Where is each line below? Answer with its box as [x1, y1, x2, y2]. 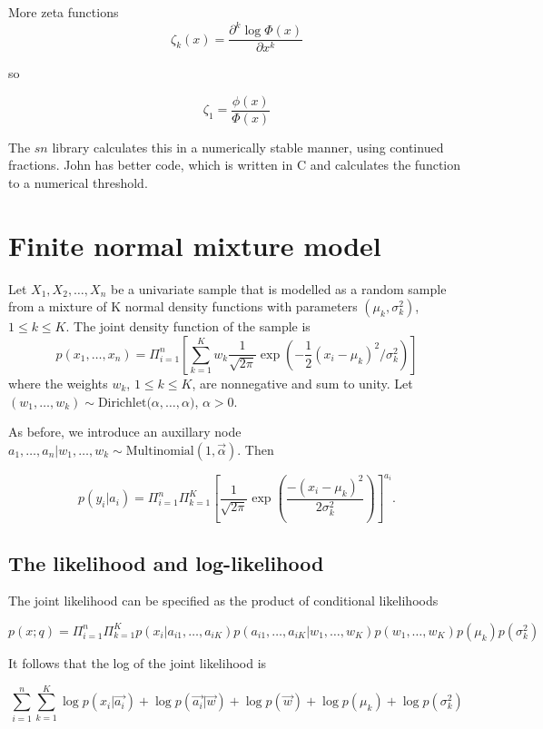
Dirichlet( [97, 396, 152, 409]
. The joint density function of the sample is [65, 317, 311, 336]
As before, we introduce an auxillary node [8, 422, 242, 441]
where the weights [8, 373, 108, 392]
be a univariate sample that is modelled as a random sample [110, 279, 447, 298]
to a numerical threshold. [8, 173, 148, 192]
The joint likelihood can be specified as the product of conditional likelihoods [8, 591, 439, 610]
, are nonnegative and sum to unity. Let [192, 373, 413, 392]
